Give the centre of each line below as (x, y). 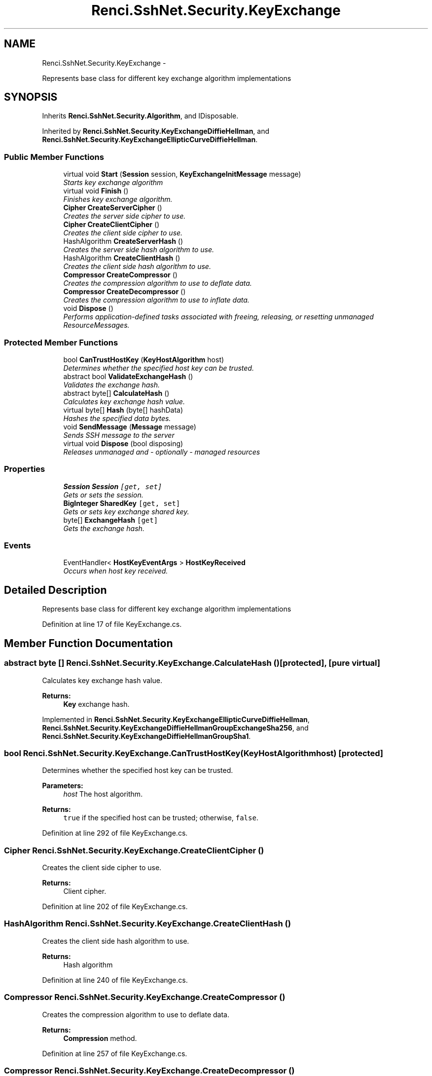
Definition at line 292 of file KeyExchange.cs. (115, 833)
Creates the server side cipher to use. (125, 216)
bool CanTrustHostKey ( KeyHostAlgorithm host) (144, 359)
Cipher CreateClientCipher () (111, 225)
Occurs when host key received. (116, 571)
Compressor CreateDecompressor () (125, 292)
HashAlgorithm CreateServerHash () (123, 241)
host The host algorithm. (103, 794)
